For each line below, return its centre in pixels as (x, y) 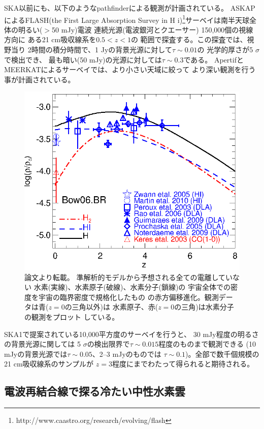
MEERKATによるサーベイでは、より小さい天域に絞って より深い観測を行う (130, 69)
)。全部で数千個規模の (222, 354)
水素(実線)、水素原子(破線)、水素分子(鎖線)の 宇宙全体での (132, 287)
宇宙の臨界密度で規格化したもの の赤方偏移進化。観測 (128, 297)
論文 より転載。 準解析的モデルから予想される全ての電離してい (128, 277)
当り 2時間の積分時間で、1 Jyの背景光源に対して (91, 50)
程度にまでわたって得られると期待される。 (183, 364)
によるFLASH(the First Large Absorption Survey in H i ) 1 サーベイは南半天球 (127, 19)
